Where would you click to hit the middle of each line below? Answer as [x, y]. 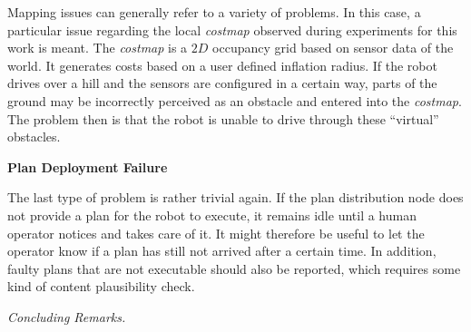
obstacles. [34, 137]
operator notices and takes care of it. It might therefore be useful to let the [216, 233]
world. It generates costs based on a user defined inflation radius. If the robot [222, 65]
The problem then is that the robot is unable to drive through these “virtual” [223, 118]
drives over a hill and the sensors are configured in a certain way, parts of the [222, 83]
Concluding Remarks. [67, 316]
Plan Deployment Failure [88, 166]
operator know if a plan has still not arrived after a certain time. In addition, [222, 251]
